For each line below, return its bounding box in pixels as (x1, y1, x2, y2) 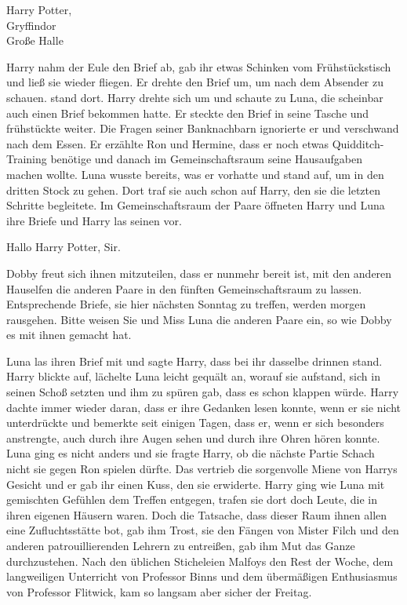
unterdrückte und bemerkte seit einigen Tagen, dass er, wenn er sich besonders (6, 414, 384, 431)
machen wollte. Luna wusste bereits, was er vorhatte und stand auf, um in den (6, 166, 384, 182)
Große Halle (6, 32, 64, 49)
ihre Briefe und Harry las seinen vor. (6, 212, 182, 228)
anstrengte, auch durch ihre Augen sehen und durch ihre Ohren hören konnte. (6, 429, 380, 446)
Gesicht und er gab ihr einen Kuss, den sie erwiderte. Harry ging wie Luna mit (6, 476, 385, 492)
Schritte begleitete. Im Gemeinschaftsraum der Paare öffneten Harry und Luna (6, 197, 385, 213)
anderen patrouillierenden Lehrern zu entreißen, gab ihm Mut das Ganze (6, 538, 355, 553)
